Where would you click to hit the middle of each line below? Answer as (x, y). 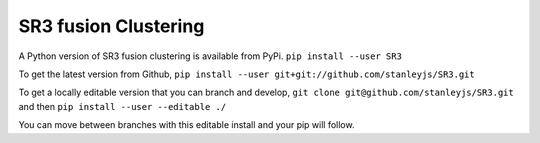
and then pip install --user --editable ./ (122, 106)
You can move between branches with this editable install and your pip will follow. (186, 125)
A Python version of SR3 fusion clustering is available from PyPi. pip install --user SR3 (210, 56)
